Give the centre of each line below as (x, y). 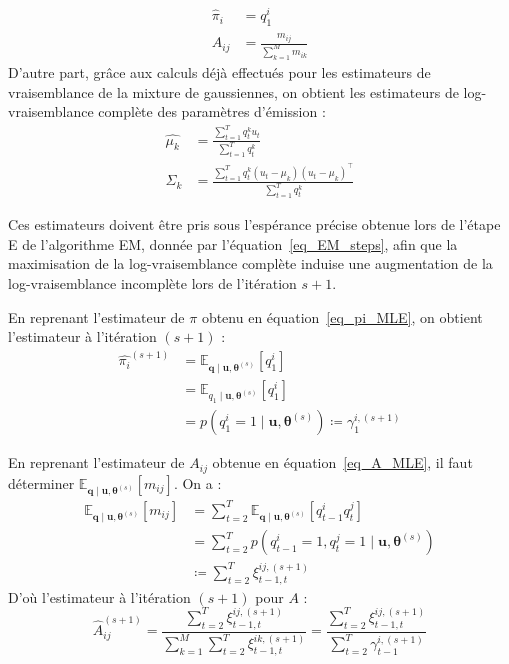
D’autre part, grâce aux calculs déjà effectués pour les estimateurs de (219, 71)
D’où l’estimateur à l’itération (99, 596)
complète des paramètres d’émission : (212, 111)
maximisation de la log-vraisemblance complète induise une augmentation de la (250, 263)
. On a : (197, 482)
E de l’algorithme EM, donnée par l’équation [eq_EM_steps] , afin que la (233, 243)
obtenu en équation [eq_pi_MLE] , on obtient (342, 316)
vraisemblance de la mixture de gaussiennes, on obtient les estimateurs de (233, 91)
